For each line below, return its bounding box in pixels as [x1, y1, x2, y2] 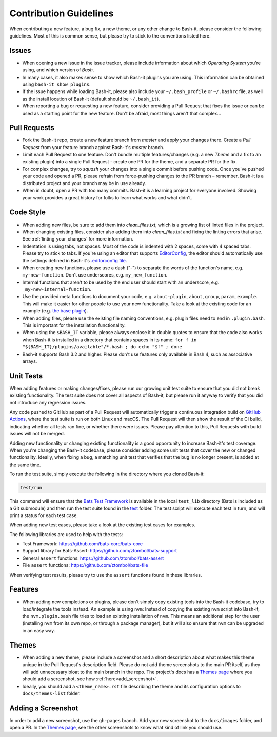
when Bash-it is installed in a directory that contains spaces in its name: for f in [22, 337, 197, 343]
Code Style [9, 208, 46, 217]
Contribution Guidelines [9, 8, 114, 19]
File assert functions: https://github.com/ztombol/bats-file [22, 562, 148, 568]
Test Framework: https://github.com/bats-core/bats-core [22, 541, 143, 547]
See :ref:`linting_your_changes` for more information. [22, 236, 133, 242]
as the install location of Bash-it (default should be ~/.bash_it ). [22, 96, 160, 102]
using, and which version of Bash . [22, 67, 94, 73]
